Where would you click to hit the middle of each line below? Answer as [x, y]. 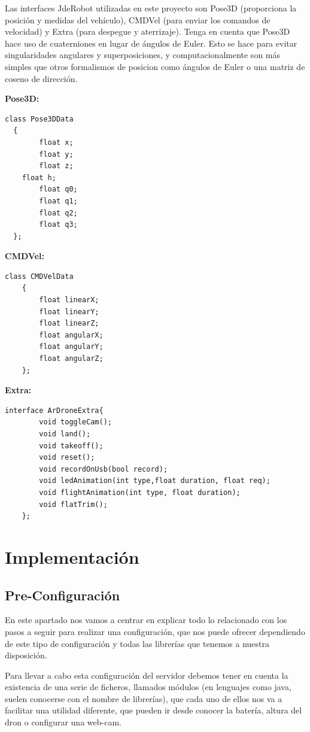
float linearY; [69, 312]
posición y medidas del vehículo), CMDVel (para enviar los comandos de [138, 19]
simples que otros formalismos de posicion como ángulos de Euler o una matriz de [155, 66]
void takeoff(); [71, 446]
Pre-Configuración [63, 595]
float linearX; [69, 300]
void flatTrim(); [73, 504]
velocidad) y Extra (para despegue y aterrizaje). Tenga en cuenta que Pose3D [148, 31]
